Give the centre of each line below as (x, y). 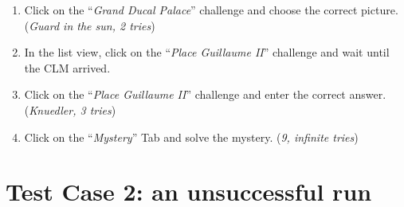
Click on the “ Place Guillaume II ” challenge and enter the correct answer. (205, 94)
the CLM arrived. (67, 67)
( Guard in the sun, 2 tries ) (90, 25)
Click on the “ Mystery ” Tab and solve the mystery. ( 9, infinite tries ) (191, 137)
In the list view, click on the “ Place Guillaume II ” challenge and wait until (207, 52)
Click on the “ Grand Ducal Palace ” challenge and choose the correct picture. (211, 10)
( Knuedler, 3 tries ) (70, 109)
